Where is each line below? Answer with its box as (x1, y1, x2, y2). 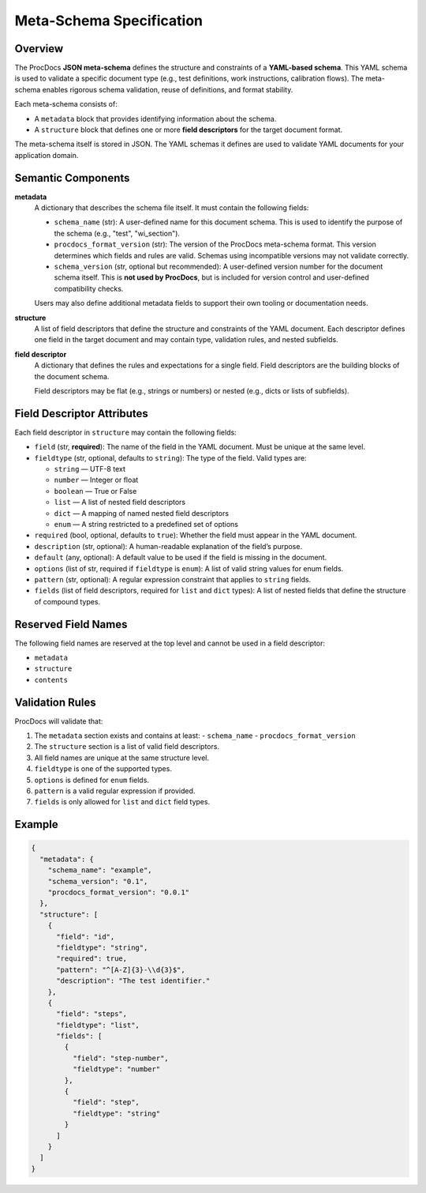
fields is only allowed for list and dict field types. (34, 797, 211, 807)
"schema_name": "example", (47, 866, 153, 875)
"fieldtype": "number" (72, 1065, 161, 1074)
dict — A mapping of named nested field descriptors (54, 508, 229, 517)
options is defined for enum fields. (34, 775, 150, 785)
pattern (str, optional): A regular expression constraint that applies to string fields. (34, 574, 312, 584)
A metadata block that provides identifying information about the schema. (34, 114, 277, 123)
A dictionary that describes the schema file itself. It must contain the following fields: (34, 203, 309, 213)
